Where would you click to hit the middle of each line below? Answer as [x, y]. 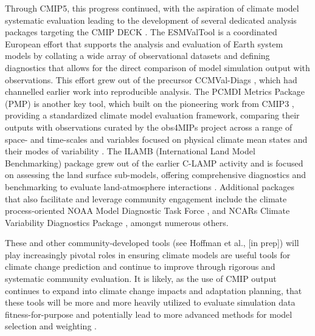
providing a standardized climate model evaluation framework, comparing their [152, 115]
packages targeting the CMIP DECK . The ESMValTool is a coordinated [141, 32]
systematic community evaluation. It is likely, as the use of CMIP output [141, 279]
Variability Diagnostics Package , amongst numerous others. [117, 222]
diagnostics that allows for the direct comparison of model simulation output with [157, 67]
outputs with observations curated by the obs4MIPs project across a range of [149, 127]
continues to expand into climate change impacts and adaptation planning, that [154, 290]
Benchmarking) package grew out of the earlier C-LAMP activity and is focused [154, 163]
